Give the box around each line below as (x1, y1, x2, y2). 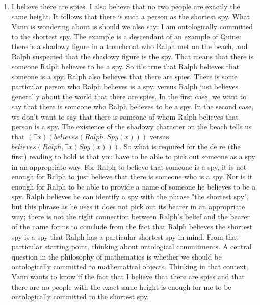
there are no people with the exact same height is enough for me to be (11, 281, 231, 292)
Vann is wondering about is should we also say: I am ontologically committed (11, 21, 253, 32)
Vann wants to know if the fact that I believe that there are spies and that (11, 271, 245, 282)
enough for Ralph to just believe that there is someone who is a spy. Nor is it (11, 171, 253, 182)
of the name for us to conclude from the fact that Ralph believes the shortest (11, 221, 253, 232)
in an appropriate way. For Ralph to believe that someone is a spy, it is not (11, 161, 247, 172)
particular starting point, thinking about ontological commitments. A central (11, 241, 252, 252)
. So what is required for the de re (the (119, 141, 241, 152)
